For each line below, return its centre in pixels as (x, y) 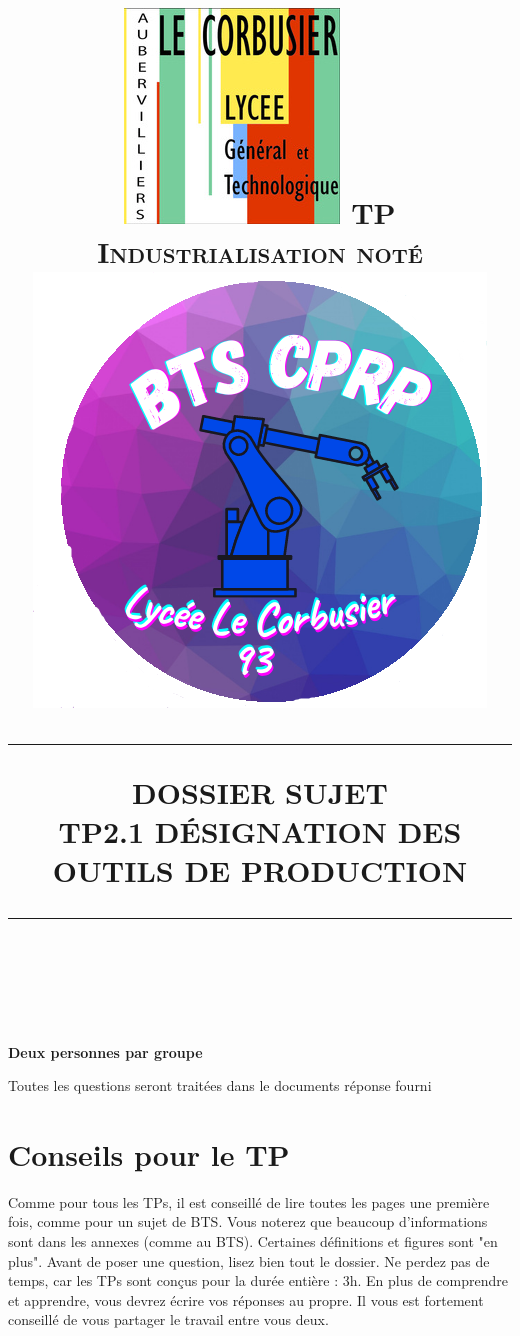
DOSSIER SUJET (260, 791)
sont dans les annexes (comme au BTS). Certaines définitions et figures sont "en (253, 1241)
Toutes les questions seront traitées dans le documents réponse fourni (220, 1085)
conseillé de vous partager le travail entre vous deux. (168, 1319)
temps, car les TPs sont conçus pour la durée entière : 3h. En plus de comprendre (258, 1280)
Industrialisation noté (260, 251)
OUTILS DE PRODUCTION (260, 870)
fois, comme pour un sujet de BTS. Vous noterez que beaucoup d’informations (248, 1221)
